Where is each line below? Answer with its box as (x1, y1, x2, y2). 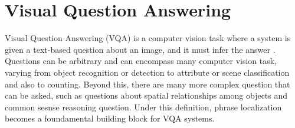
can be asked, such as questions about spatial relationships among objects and (5, 89, 288, 102)
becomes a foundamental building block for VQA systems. (5, 112, 215, 124)
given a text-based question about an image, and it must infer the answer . (5, 43, 276, 55)
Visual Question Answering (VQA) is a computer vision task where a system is (5, 32, 291, 44)
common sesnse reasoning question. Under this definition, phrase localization (5, 100, 282, 113)
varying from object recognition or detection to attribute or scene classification (5, 66, 290, 78)
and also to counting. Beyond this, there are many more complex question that (5, 78, 290, 90)
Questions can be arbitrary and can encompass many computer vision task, (5, 55, 277, 67)
